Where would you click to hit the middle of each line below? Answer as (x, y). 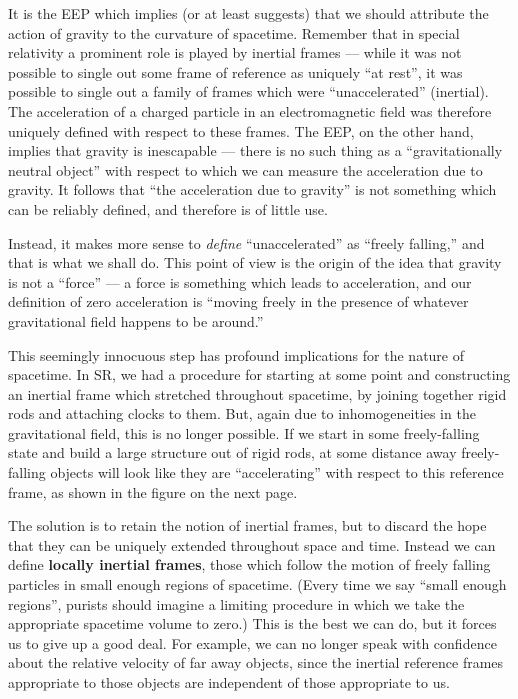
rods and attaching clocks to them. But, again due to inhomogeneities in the (242, 413)
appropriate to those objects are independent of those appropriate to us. (229, 682)
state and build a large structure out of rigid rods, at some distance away (232, 452)
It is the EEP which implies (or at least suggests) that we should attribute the (248, 13)
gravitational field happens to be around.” (136, 320)
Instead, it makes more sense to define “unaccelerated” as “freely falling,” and (246, 242)
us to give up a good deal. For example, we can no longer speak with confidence (252, 642)
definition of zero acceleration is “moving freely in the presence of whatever (238, 301)
